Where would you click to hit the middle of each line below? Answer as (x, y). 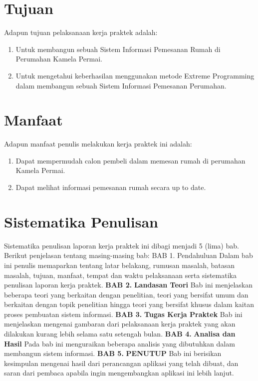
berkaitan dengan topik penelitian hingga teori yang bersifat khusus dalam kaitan (129, 304)
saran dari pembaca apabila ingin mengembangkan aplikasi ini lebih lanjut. (119, 373)
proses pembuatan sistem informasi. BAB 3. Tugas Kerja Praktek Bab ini (123, 314)
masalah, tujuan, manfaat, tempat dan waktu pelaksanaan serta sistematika (120, 275)
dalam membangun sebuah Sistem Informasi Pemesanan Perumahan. (121, 85)
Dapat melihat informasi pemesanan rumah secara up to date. (111, 187)
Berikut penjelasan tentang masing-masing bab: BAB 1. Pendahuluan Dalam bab (129, 255)
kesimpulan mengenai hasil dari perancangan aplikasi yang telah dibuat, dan (121, 363)
